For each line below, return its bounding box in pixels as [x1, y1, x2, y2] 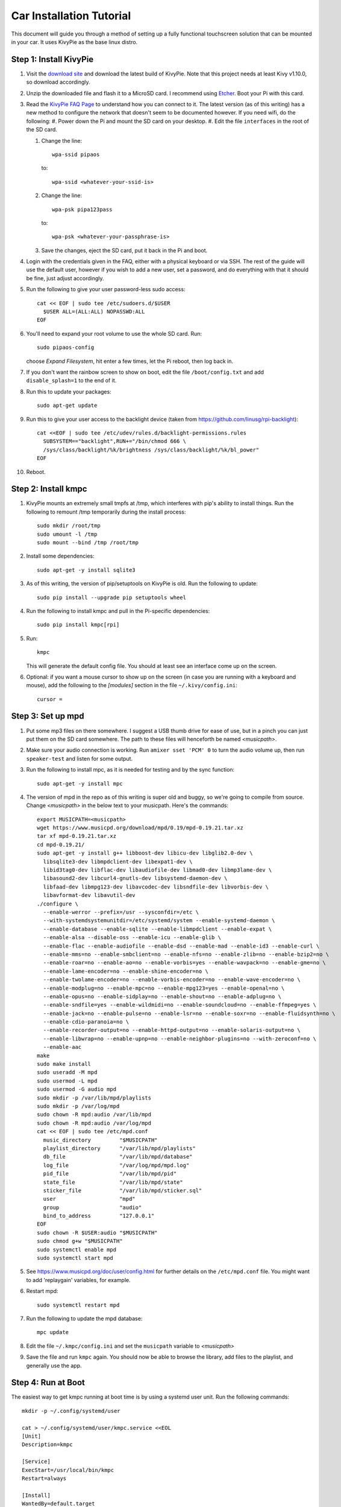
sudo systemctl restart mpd [37, 1301, 120, 1308]
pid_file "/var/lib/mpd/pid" [43, 1170, 177, 1177]
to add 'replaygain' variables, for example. [26, 1276, 131, 1283]
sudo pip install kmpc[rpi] [37, 621, 120, 628]
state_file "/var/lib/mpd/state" [43, 1178, 183, 1186]
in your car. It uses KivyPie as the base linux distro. [11, 38, 138, 45]
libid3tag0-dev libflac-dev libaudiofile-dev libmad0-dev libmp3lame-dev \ [43, 867, 272, 873]
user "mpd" [43, 1195, 136, 1203]
